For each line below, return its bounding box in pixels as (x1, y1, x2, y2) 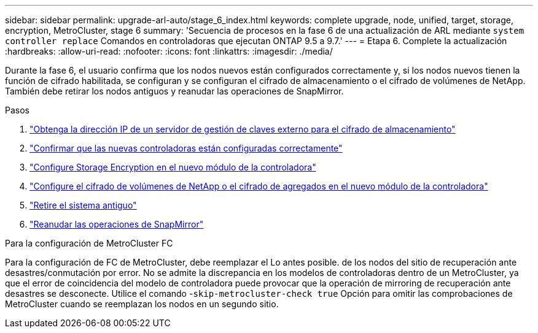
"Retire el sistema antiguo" (29, 200, 137, 210)
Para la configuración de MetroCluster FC (5, 238, 173, 248)
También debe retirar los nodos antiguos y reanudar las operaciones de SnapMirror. (5, 86, 344, 96)
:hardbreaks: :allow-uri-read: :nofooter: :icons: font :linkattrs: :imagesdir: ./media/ (5, 46, 333, 56)
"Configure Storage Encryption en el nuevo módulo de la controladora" (29, 162, 316, 172)
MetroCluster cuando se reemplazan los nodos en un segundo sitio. (5, 299, 279, 309)
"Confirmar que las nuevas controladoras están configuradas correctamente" (29, 143, 343, 153)
